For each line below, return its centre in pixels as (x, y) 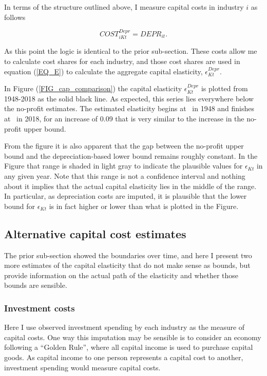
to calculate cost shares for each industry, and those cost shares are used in (122, 61)
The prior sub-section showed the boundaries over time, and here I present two (128, 255)
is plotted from (224, 88)
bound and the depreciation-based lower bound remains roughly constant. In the (131, 155)
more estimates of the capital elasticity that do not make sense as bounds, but (127, 265)
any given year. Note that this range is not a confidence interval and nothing (125, 175)
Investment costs (40, 308)
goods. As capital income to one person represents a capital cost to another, (124, 357)
